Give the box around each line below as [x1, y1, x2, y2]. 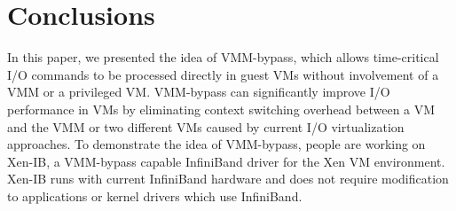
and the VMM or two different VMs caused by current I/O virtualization [7, 117, 405, 136]
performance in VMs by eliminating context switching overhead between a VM [7, 99, 436, 118]
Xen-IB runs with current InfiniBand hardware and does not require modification [7, 169, 449, 188]
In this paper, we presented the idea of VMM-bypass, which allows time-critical [7, 48, 439, 66]
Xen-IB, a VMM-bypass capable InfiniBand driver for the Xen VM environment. [7, 152, 445, 170]
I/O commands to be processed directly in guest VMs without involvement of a [7, 65, 439, 83]
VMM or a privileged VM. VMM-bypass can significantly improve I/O [7, 82, 390, 101]
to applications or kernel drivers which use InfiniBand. [7, 186, 303, 205]
